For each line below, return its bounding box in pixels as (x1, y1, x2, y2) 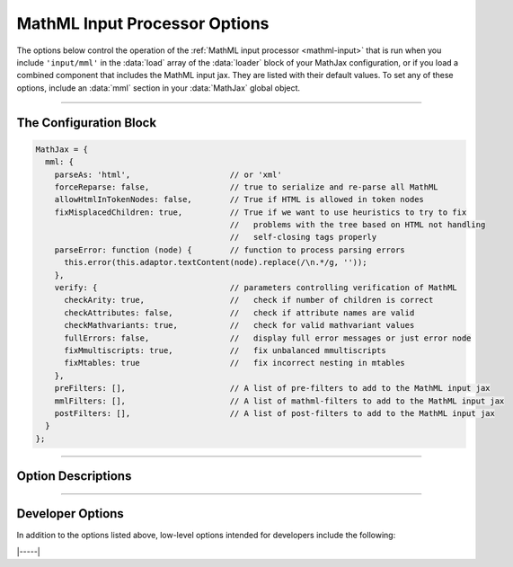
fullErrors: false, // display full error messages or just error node (64, 332, 472, 343)
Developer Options (16, 506, 125, 521)
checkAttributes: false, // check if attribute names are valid (64, 307, 415, 318)
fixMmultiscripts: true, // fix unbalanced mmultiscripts (64, 345, 386, 355)
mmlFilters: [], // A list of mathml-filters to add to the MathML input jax (54, 395, 505, 406)
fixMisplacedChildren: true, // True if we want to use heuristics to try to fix (54, 207, 467, 217)
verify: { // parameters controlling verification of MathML (54, 283, 457, 293)
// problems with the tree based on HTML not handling (229, 220, 486, 230)
